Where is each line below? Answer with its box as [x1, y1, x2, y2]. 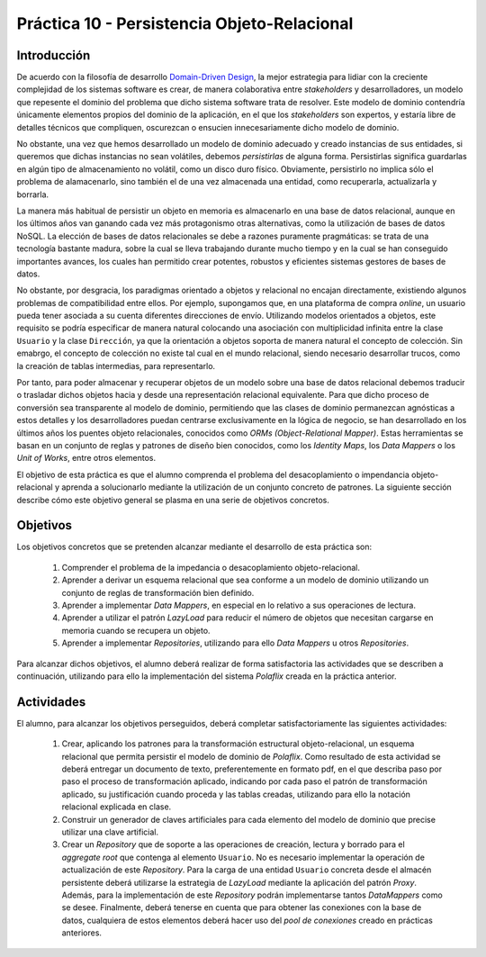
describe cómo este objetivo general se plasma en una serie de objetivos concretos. [16, 494, 330, 505]
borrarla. [16, 189, 49, 200]
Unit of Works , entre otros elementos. [16, 453, 157, 464]
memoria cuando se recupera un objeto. [61, 625, 211, 636]
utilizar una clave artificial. [61, 826, 159, 837]
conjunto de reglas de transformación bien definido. [61, 587, 255, 598]
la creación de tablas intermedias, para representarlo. [16, 360, 216, 371]
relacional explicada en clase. [61, 801, 172, 812]
